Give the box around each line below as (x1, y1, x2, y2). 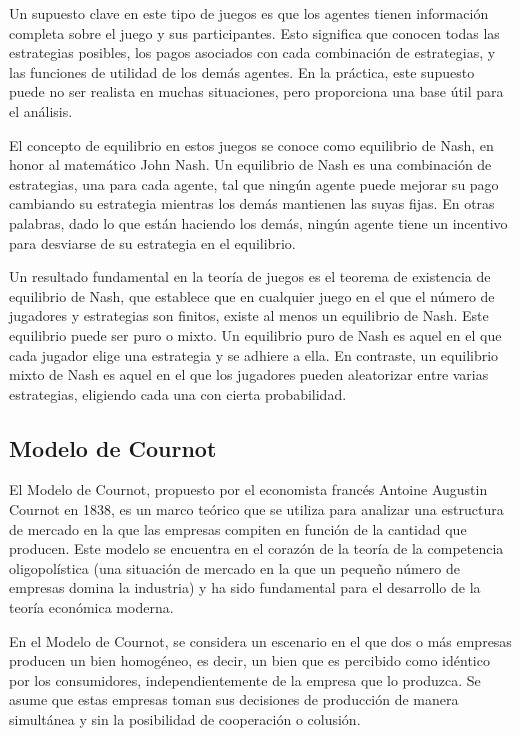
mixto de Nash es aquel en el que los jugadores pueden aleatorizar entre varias (9, 364, 489, 385)
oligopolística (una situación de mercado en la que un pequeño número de (9, 557, 460, 578)
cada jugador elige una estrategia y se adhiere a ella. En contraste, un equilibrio (9, 344, 499, 365)
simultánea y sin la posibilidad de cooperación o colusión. (9, 709, 361, 730)
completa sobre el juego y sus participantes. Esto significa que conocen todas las (9, 22, 500, 43)
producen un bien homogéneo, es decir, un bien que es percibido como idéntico (9, 650, 490, 671)
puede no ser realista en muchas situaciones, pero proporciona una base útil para (9, 81, 504, 102)
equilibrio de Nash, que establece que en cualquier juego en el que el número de (9, 285, 495, 306)
